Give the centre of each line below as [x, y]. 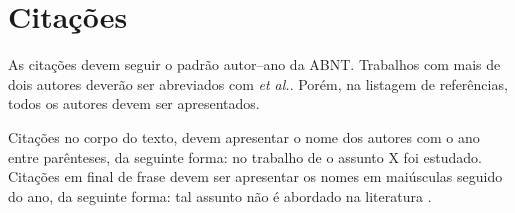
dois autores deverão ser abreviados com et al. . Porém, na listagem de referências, [258, 83]
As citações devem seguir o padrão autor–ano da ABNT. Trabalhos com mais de [254, 64]
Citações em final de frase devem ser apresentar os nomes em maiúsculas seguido [255, 176]
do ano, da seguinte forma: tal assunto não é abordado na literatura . [220, 195]
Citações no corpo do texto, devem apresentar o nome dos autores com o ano [244, 136]
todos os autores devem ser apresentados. [134, 103]
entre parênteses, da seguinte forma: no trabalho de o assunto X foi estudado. [245, 156]
